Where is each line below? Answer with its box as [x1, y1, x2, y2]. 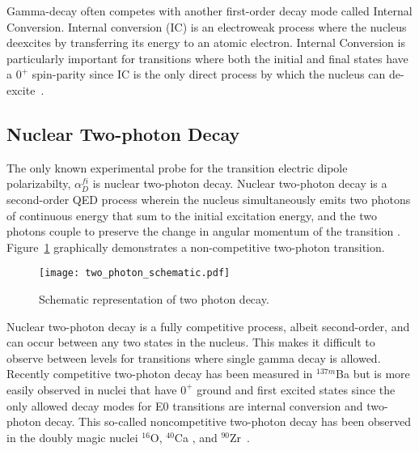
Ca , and [174, 428, 218, 445]
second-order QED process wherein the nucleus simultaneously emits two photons [6, 190, 411, 207]
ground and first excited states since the [197, 381, 396, 398]
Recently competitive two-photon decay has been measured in [6, 365, 313, 382]
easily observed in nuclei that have [6, 381, 177, 398]
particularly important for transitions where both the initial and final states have [6, 49, 408, 66]
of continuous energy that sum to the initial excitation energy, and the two [6, 206, 377, 223]
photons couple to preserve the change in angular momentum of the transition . [6, 223, 400, 240]
